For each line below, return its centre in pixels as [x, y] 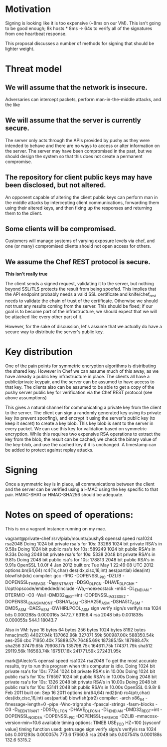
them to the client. [24, 213]
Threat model [34, 69]
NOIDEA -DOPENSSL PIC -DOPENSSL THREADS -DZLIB [81, 716]
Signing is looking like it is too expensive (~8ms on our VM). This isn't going [83, 23]
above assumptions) [26, 398]
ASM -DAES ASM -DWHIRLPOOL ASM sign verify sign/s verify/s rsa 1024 [90, 609]
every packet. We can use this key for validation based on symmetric [76, 428]
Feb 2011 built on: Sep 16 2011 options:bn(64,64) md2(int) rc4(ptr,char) [78, 692]
